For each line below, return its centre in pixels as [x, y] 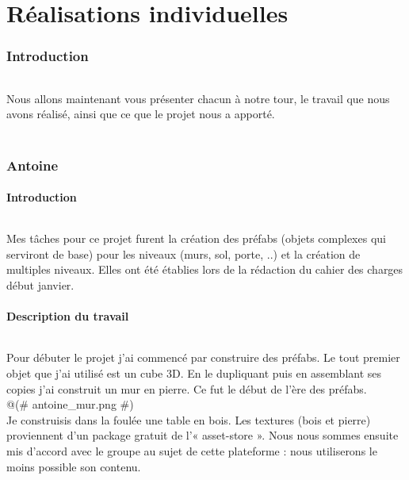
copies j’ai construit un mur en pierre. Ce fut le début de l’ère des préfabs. [187, 388]
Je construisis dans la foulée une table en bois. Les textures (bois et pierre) [189, 419]
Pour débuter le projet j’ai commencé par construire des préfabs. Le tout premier [203, 357]
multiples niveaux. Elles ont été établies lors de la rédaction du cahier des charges [205, 269]
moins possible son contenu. [74, 466]
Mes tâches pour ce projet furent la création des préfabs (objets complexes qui [196, 238]
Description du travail [68, 316]
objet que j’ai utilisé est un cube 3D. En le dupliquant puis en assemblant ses [194, 373]
